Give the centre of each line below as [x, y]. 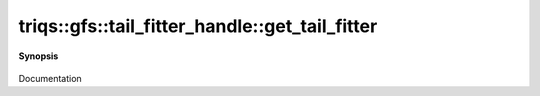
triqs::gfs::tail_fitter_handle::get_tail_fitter [198, 26]
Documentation [50, 78]
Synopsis [38, 56]
